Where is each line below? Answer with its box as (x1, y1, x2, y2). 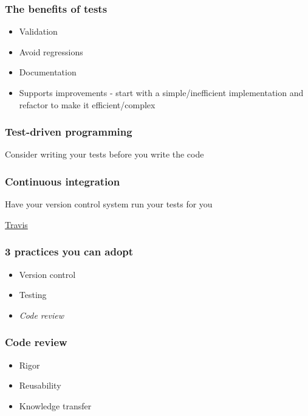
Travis (5, 218, 28, 231)
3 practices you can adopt (5, 244, 134, 259)
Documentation (19, 66, 77, 78)
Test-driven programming (5, 124, 132, 139)
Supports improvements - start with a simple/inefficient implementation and (19, 86, 304, 99)
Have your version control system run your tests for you (5, 198, 213, 210)
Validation (19, 25, 58, 38)
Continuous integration (5, 173, 120, 189)
